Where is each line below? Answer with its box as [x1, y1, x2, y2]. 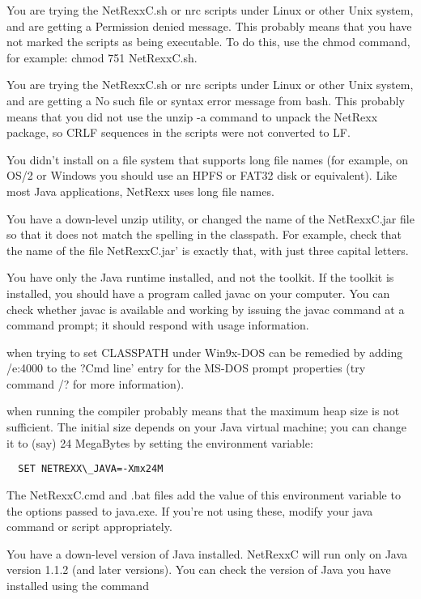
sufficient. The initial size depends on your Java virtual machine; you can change [6, 418, 406, 435]
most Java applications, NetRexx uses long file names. [6, 182, 274, 199]
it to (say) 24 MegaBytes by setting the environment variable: [6, 434, 313, 451]
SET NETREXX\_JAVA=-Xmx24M [18, 463, 164, 475]
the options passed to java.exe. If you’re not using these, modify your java [6, 502, 373, 519]
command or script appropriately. [6, 518, 172, 535]
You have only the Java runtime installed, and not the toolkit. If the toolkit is [6, 269, 394, 286]
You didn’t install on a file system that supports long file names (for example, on [6, 151, 409, 168]
